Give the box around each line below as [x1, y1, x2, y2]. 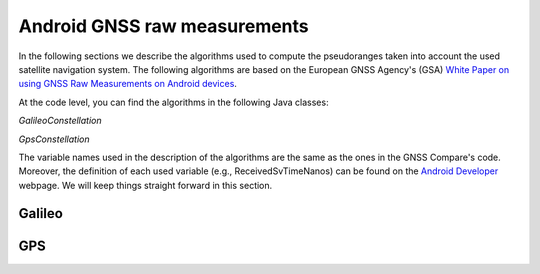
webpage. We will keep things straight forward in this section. [18, 179, 273, 191]
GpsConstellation [18, 133, 90, 145]
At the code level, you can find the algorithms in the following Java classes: [18, 96, 329, 108]
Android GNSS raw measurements [18, 15, 309, 37]
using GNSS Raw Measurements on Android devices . [18, 78, 237, 90]
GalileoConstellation [18, 115, 102, 127]
